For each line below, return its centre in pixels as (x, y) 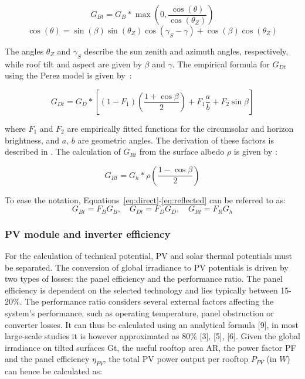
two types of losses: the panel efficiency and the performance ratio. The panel (144, 279)
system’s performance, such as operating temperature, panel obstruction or (139, 313)
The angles (24, 51)
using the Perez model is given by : (68, 75)
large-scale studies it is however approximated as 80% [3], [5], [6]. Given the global (152, 336)
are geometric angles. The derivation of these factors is (176, 140)
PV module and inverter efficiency (88, 233)
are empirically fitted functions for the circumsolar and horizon (180, 128)
